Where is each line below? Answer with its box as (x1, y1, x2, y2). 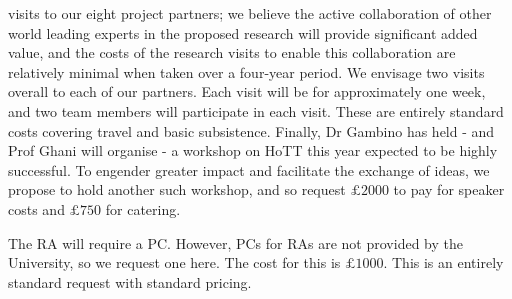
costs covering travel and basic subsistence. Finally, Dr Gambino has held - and (8, 120, 495, 141)
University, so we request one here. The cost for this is (8, 252, 341, 273)
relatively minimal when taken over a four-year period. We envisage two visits (8, 61, 485, 82)
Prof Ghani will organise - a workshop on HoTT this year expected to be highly (8, 140, 498, 161)
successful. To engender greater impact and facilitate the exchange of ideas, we (8, 159, 490, 180)
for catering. (105, 198, 181, 219)
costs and (8, 198, 65, 219)
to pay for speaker (393, 179, 505, 200)
